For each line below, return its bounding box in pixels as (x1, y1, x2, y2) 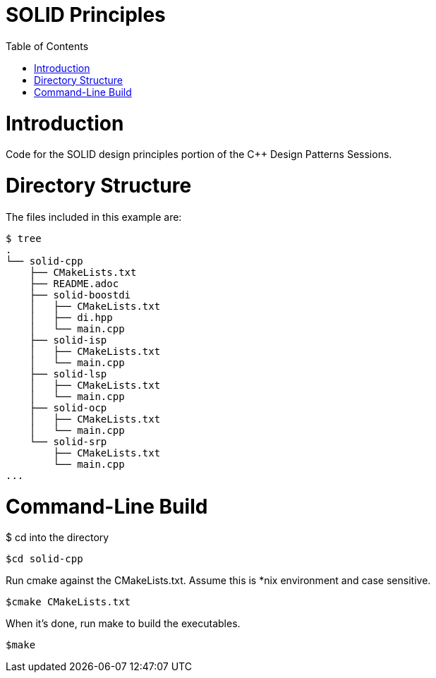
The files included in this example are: (6, 210, 182, 223)
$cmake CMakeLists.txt (6, 596, 131, 608)
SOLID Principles (6, 3, 166, 27)
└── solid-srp (29, 435, 107, 447)
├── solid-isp (29, 334, 107, 346)
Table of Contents (6, 40, 89, 52)
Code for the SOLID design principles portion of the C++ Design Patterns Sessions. (6, 148, 392, 161)
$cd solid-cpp (6, 553, 83, 565)
